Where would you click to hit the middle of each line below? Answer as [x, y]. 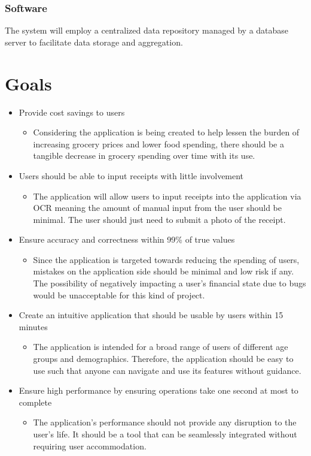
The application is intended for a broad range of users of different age [161, 347]
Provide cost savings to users [72, 112]
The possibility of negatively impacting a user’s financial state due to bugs [170, 283]
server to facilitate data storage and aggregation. [94, 42]
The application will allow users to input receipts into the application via [167, 196]
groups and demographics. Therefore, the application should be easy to [163, 359]
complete [35, 402]
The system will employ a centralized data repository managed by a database [147, 30]
